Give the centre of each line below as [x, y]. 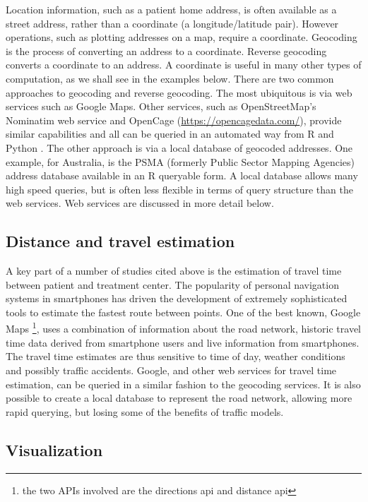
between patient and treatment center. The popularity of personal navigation [172, 284]
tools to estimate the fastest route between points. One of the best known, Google [183, 312]
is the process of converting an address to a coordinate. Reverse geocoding [166, 50]
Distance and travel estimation [120, 241]
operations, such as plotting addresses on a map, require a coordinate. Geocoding [182, 37]
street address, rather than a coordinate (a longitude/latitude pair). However [172, 23]
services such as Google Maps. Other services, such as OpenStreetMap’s [161, 106]
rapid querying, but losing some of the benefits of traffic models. [145, 411]
